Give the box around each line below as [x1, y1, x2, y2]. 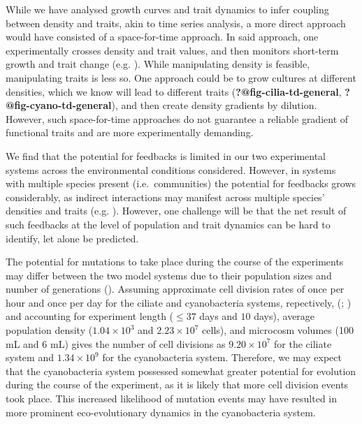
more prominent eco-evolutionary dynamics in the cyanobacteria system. [6, 404, 316, 419]
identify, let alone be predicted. [6, 231, 139, 245]
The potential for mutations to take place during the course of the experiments [6, 254, 344, 269]
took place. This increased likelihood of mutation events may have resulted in [6, 391, 338, 406]
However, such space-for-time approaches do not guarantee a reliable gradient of [6, 111, 349, 126]
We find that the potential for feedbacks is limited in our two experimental [6, 148, 326, 163]
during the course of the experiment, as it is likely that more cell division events [6, 377, 349, 392]
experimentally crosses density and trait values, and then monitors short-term [6, 43, 339, 57]
